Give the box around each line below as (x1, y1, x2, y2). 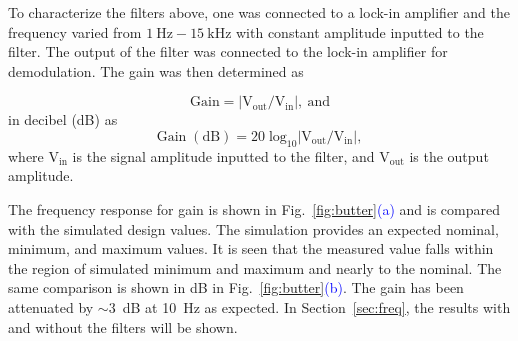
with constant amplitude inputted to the (236, 21, 484, 42)
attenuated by (8, 296, 94, 317)
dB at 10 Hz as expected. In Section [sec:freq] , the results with (122, 296, 511, 317)
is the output (409, 145, 489, 166)
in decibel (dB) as (8, 109, 118, 130)
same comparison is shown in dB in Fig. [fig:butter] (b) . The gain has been (8, 277, 464, 298)
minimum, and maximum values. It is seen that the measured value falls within (8, 238, 494, 259)
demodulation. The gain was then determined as (8, 60, 304, 81)
